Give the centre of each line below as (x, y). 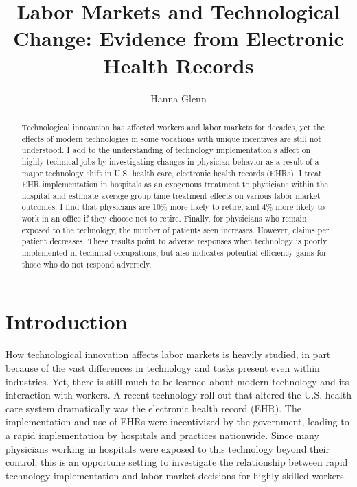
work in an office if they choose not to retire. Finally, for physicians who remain (164, 218)
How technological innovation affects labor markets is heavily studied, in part (168, 354)
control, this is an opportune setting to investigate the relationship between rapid (177, 462)
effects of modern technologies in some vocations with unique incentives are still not (171, 138)
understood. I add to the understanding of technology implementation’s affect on (166, 150)
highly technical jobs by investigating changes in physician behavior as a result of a (170, 161)
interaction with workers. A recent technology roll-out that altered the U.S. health (178, 395)
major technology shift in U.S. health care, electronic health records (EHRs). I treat (172, 173)
